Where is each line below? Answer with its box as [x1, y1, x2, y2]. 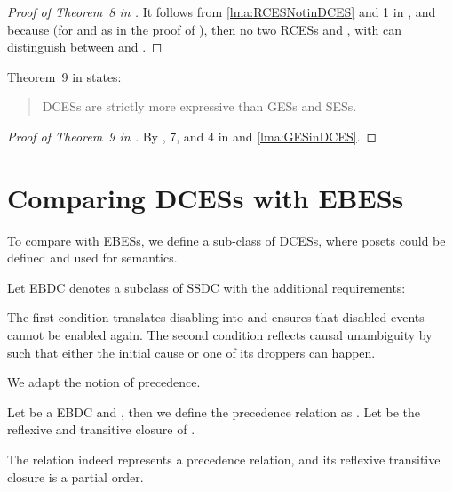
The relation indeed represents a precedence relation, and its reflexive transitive [7, 450, 441, 469]
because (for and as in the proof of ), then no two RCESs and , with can [7, 20, 402, 38]
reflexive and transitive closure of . [7, 420, 195, 439]
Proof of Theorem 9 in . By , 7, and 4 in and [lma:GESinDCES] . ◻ [7, 126, 377, 145]
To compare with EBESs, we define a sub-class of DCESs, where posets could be [7, 230, 446, 249]
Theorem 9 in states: [7, 67, 122, 85]
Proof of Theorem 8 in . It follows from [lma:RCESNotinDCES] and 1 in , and [7, 3, 436, 20]
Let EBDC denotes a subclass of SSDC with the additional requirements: [7, 278, 406, 296]
